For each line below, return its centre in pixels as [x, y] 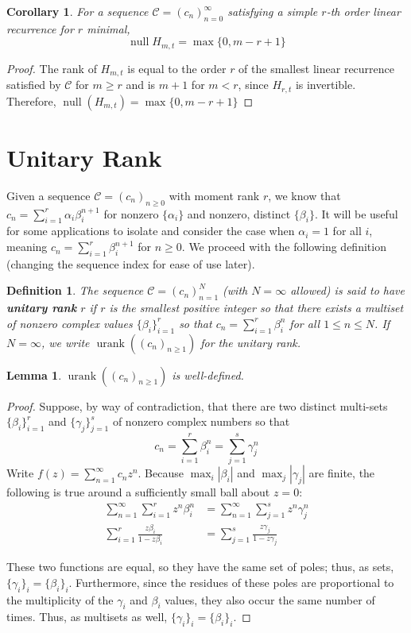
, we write [65, 342]
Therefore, [31, 100]
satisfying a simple [273, 11]
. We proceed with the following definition [284, 247]
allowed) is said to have [347, 290]
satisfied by [34, 85]
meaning [27, 247]
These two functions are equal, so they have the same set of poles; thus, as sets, [200, 567]
